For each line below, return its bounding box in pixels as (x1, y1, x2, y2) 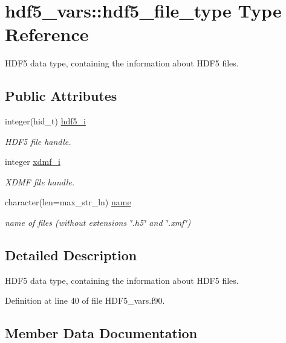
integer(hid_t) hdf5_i (5, 115, 86, 127)
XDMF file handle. (5, 175, 74, 188)
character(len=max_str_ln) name (5, 196, 131, 208)
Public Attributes (5, 86, 117, 105)
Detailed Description (5, 246, 137, 264)
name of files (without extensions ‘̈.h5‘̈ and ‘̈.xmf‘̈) (5, 216, 191, 229)
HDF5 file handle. (5, 135, 71, 147)
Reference (5, 22, 89, 46)
